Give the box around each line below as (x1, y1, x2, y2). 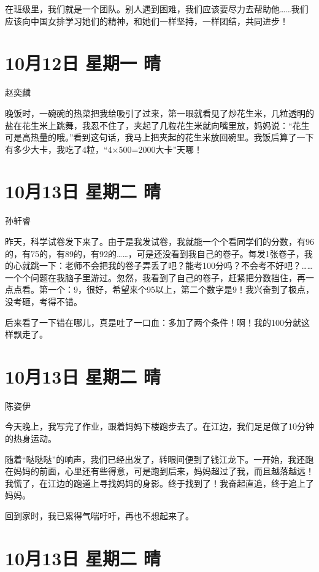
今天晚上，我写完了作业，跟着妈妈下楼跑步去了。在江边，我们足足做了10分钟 (5, 420, 314, 433)
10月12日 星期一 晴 (5, 50, 161, 75)
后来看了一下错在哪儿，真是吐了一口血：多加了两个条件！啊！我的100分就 (5, 315, 301, 328)
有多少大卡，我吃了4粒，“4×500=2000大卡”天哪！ (5, 142, 202, 155)
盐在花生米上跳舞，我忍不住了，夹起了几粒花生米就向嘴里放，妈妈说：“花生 (5, 118, 310, 131)
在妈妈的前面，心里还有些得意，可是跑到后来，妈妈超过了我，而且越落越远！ (5, 465, 314, 477)
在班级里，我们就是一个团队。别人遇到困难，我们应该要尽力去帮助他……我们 (5, 2, 309, 15)
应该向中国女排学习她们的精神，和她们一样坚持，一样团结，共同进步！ (5, 14, 288, 27)
